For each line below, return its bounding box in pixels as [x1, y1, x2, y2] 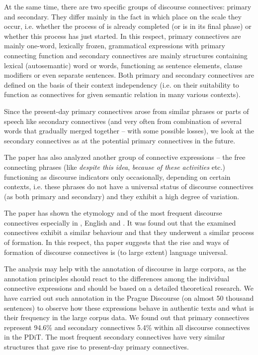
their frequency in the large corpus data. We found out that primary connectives [4, 312, 250, 323]
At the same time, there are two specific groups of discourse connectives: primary [4, 1, 252, 11]
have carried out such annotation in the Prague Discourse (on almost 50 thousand [4, 293, 254, 303]
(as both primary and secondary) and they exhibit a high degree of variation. [4, 191, 239, 201]
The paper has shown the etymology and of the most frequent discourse [4, 208, 222, 218]
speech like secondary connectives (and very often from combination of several [4, 116, 242, 126]
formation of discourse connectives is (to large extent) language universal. [4, 246, 228, 257]
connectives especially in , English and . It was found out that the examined [4, 217, 236, 228]
